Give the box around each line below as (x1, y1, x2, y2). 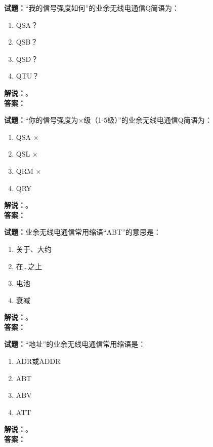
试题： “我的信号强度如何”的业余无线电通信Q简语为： (4, 3, 180, 13)
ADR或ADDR (16, 356, 61, 366)
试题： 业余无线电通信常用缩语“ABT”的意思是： (4, 227, 161, 237)
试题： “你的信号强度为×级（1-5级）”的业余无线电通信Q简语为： (4, 115, 212, 125)
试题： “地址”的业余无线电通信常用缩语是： (4, 339, 146, 349)
